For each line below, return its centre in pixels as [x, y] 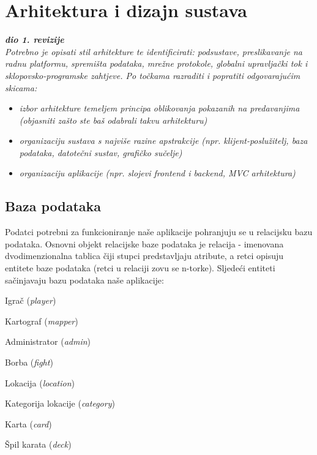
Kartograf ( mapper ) [42, 321]
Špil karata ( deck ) [38, 444]
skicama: [21, 87]
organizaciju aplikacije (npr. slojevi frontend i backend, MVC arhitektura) [157, 173]
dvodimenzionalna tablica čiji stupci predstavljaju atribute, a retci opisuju [144, 256]
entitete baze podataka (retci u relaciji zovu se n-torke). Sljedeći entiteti [140, 268]
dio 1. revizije [35, 39]
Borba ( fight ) [29, 362]
